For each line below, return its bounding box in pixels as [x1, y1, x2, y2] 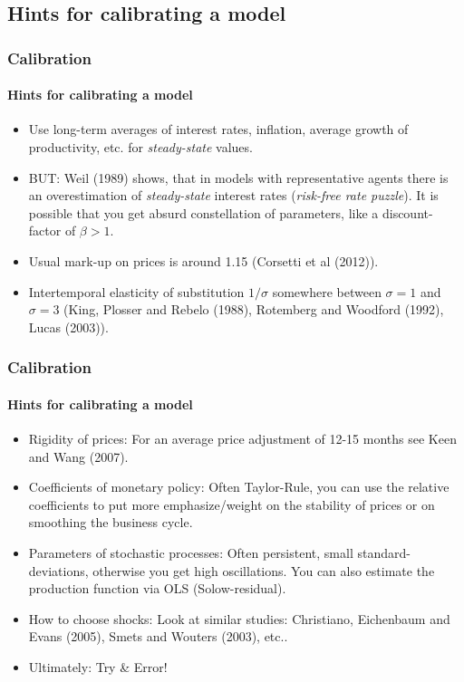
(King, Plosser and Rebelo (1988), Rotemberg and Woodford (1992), [63, 300, 444, 319]
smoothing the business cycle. [28, 513, 193, 532]
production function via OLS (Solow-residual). [28, 579, 286, 598]
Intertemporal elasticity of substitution [28, 282, 245, 301]
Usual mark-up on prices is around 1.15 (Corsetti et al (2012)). [28, 251, 379, 270]
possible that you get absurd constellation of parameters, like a [28, 203, 379, 222]
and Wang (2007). [28, 447, 129, 466]
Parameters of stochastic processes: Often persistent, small [28, 543, 353, 562]
